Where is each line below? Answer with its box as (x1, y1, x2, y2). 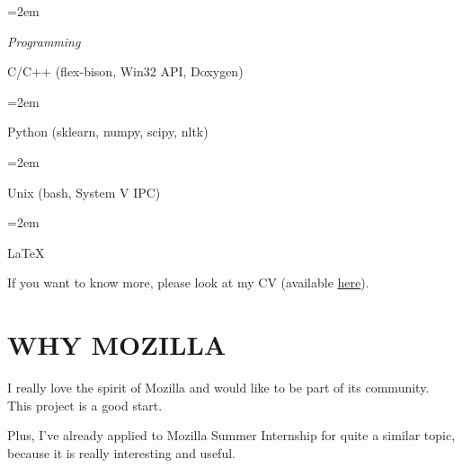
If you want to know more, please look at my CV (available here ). (7, 273, 369, 292)
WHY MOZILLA (7, 326, 227, 363)
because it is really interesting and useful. (7, 443, 235, 462)
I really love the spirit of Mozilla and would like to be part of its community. (7, 378, 430, 397)
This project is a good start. (7, 395, 163, 414)
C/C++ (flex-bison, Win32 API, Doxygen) (7, 62, 244, 81)
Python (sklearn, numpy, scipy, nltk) (7, 122, 209, 141)
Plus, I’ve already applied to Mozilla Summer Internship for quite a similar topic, (7, 426, 456, 445)
